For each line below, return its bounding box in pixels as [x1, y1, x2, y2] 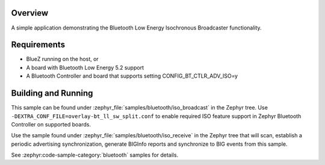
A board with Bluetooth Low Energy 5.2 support [26, 64, 144, 71]
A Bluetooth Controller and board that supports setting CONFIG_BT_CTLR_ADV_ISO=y [26, 72, 238, 79]
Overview [11, 8, 49, 18]
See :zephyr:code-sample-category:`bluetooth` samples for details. [11, 151, 179, 159]
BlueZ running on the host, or [26, 55, 99, 63]
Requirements [11, 40, 66, 50]
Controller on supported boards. [11, 120, 91, 128]
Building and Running [11, 88, 93, 99]
